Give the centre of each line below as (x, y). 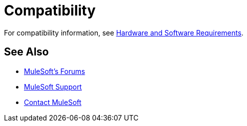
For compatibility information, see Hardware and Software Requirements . (124, 32)
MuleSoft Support (53, 86)
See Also (26, 52)
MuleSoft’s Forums (55, 71)
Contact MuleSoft (53, 102)
